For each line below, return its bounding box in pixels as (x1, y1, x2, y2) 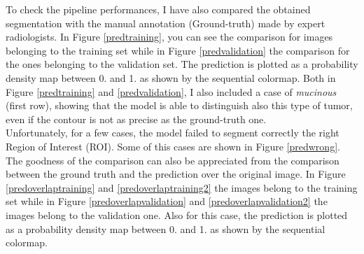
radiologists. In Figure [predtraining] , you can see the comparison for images (6, 29, 333, 44)
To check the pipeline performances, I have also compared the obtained (6, 2, 311, 16)
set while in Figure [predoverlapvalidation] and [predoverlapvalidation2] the (6, 194, 328, 209)
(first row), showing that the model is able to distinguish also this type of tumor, (6, 98, 353, 113)
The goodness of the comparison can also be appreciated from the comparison (6, 153, 339, 167)
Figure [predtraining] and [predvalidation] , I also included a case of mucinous (6, 84, 337, 99)
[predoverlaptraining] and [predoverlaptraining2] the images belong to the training (6, 180, 358, 195)
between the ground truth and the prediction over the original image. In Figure (6, 167, 346, 181)
